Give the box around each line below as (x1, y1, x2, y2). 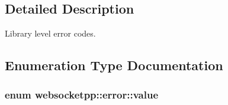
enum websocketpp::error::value (5, 87, 159, 101)
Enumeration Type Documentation (5, 56, 223, 74)
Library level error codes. (5, 27, 96, 40)
